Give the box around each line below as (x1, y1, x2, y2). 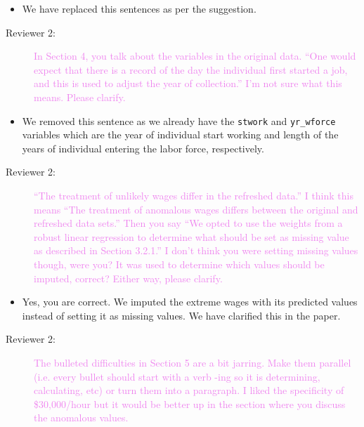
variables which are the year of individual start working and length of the (22, 127, 339, 142)
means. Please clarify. (34, 89, 126, 104)
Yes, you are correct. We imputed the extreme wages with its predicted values (22, 294, 358, 309)
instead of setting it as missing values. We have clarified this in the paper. (22, 308, 341, 322)
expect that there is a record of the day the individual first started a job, (34, 62, 348, 77)
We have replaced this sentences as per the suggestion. (22, 1, 256, 15)
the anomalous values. (34, 410, 129, 425)
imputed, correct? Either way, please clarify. (34, 270, 223, 285)
